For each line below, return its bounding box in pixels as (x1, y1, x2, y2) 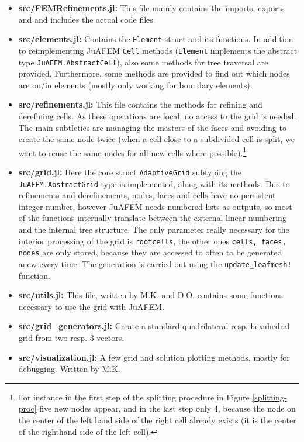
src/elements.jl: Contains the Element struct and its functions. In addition (18, 33, 293, 45)
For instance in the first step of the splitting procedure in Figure (18, 391, 250, 403)
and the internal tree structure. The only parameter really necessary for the (18, 223, 289, 236)
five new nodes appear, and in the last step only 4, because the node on (39, 402, 296, 415)
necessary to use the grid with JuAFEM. (18, 300, 164, 312)
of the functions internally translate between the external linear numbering (18, 212, 286, 224)
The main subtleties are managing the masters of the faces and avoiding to (18, 121, 286, 133)
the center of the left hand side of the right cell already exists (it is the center (18, 413, 296, 426)
